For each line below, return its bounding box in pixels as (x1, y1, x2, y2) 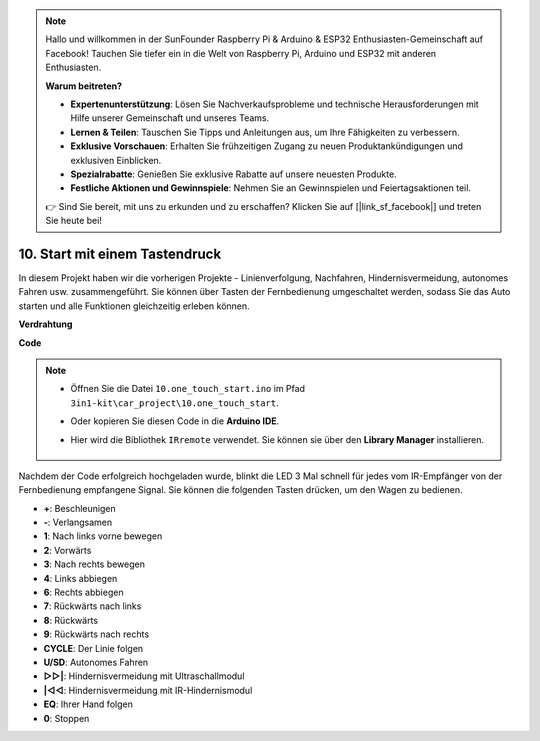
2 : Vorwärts (43, 544, 92, 556)
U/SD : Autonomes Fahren (43, 656, 149, 668)
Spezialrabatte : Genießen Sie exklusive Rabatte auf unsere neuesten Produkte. (70, 168, 397, 180)
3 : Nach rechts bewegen (43, 558, 145, 570)
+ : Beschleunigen (43, 502, 116, 514)
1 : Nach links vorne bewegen (43, 530, 163, 542)
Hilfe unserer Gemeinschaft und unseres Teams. (70, 112, 270, 124)
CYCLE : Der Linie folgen (43, 642, 144, 654)
